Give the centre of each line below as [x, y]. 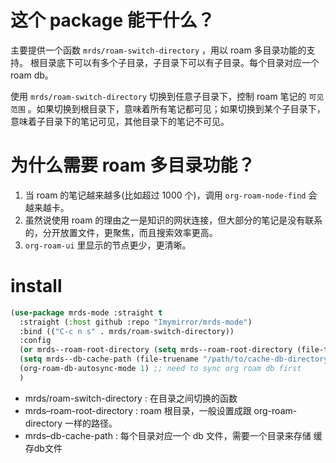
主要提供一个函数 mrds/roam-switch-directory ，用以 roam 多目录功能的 [158, 50]
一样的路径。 [91, 423]
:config [35, 341]
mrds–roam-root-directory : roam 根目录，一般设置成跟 [138, 410]
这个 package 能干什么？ [112, 20]
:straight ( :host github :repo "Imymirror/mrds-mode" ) [136, 322]
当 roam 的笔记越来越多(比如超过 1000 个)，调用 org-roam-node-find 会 [171, 195]
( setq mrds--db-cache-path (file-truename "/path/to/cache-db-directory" [176, 359]
